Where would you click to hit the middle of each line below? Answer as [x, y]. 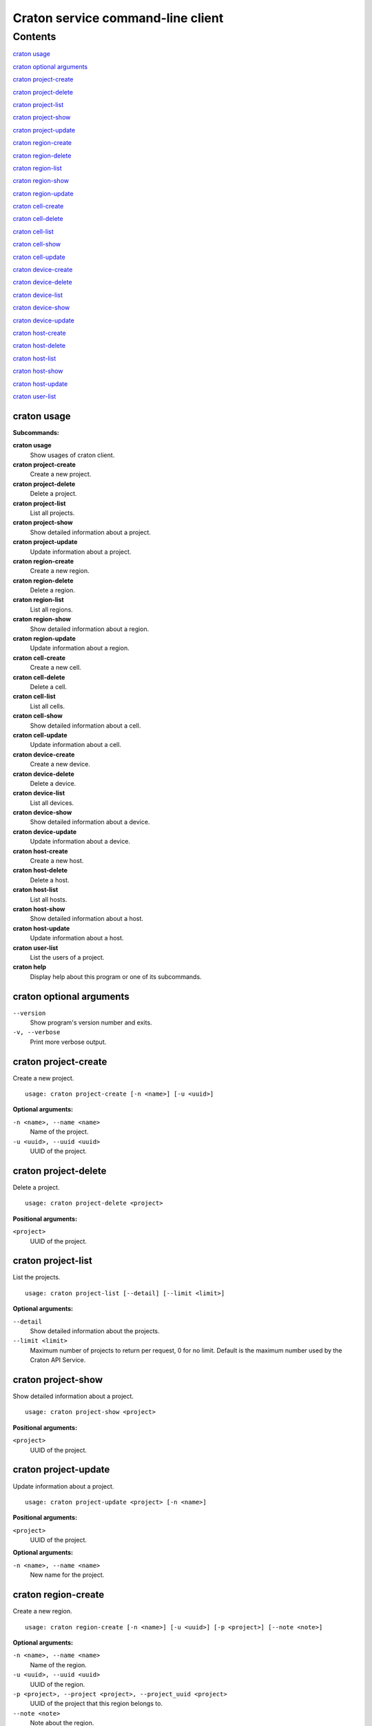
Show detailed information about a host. [87, 919]
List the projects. [37, 1277]
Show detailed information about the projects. [95, 1331]
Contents [34, 37]
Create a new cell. [56, 668]
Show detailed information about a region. [90, 629]
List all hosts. [49, 899]
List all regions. [52, 609]
